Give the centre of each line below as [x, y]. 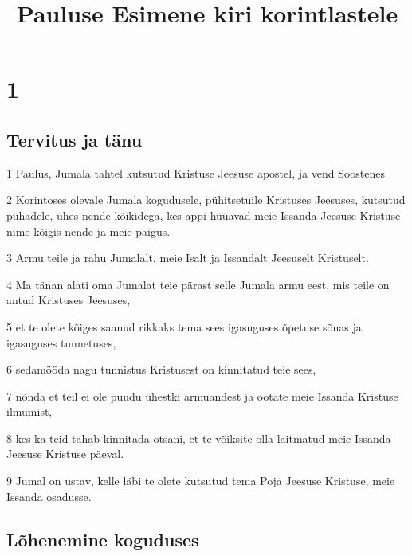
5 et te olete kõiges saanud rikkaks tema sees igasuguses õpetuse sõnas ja [184, 326]
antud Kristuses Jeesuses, [69, 300]
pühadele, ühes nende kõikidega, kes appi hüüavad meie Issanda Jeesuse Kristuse [204, 215]
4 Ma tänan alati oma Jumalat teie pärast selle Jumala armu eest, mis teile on [198, 284]
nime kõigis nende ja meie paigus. [88, 231]
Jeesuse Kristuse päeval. [65, 454]
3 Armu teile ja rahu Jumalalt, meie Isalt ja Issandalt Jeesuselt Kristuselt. [188, 258]
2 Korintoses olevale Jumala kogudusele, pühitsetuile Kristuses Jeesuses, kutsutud [206, 200]
